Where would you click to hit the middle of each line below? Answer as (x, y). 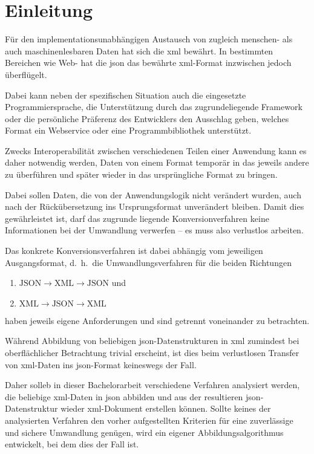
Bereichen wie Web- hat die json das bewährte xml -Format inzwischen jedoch (148, 63)
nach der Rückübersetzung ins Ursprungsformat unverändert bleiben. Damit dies (155, 206)
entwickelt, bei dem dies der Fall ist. (72, 444)
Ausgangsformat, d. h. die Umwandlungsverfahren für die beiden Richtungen (148, 262)
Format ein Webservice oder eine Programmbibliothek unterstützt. (128, 130)
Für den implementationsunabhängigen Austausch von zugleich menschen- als (149, 39)
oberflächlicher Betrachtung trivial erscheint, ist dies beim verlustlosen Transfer (152, 352)
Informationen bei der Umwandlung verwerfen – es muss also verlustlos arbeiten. (154, 230)
